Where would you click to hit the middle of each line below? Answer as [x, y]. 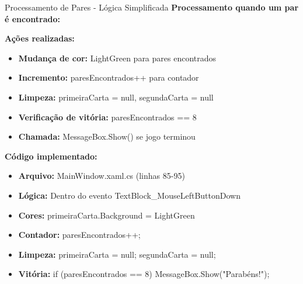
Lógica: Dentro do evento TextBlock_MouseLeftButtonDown [129, 195]
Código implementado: [51, 156]
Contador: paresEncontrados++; [79, 235]
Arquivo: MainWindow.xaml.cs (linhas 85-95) [102, 176]
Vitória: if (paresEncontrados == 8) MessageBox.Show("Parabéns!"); [144, 274]
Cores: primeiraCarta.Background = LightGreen [107, 215]
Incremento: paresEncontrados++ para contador [109, 77]
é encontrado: [32, 18]
